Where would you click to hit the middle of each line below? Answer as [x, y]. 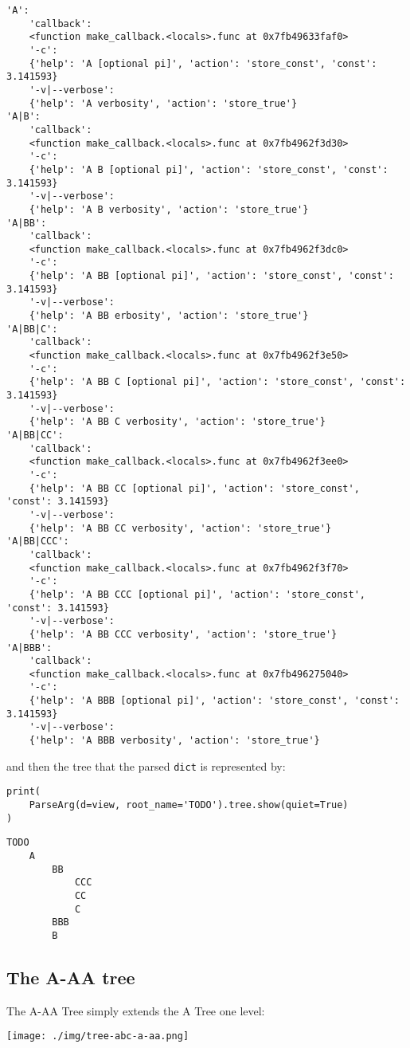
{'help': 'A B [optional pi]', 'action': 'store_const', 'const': [209, 169]
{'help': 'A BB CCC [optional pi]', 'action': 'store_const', [197, 594]
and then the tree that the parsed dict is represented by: [146, 765]
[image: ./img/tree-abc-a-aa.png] [98, 1036]
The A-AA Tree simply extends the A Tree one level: [136, 1010]
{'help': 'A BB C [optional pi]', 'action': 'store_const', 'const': [217, 382]
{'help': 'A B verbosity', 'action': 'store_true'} [169, 209]
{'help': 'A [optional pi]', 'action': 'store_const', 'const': [203, 63]
